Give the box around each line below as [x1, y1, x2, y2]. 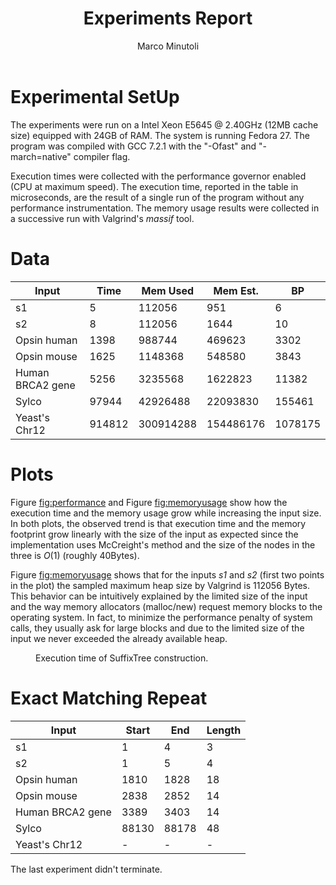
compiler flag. [73, 150, 131, 162]
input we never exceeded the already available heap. [10, 632, 228, 644]
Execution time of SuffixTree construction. [35, 652, 209, 664]
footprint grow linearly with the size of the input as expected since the [10, 528, 299, 540]
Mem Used [141, 283, 195, 297]
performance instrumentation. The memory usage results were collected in [10, 202, 320, 214]
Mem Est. [213, 283, 259, 297]
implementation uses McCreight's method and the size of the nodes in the [10, 538, 316, 551]
